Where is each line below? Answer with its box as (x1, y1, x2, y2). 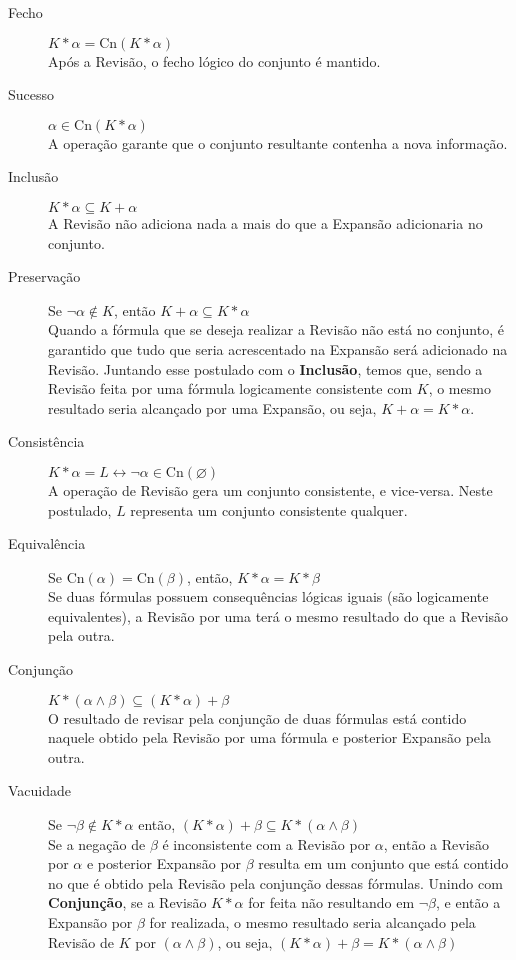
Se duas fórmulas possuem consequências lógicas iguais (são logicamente (48, 586, 489, 607)
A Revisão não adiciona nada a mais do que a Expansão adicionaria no (48, 212, 483, 233)
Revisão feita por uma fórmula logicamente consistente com (48, 378, 413, 399)
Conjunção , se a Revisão (48, 892, 207, 913)
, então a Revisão (383, 833, 490, 854)
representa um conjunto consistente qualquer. (130, 499, 408, 520)
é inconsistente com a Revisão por (162, 833, 371, 854)
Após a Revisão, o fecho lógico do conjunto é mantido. (48, 50, 381, 71)
